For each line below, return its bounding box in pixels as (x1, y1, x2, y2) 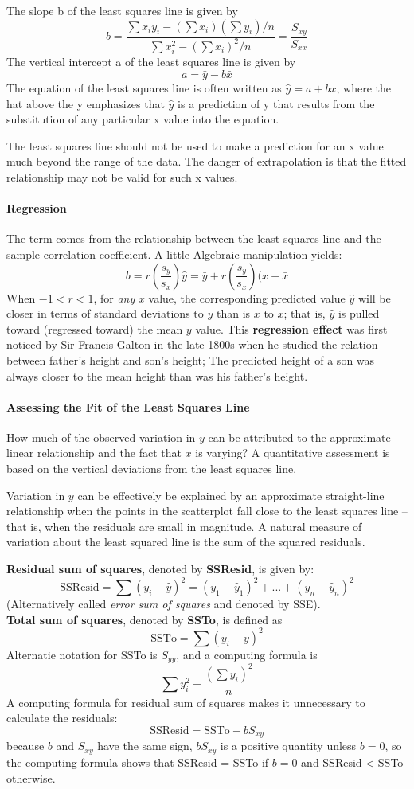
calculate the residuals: (6, 709, 118, 726)
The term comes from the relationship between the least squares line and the (6, 230, 381, 247)
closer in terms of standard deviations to (6, 305, 204, 322)
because (6, 737, 45, 754)
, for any (93, 289, 135, 306)
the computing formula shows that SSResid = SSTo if (6, 753, 269, 770)
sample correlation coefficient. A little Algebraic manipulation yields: (6, 245, 342, 262)
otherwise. (6, 769, 56, 786)
